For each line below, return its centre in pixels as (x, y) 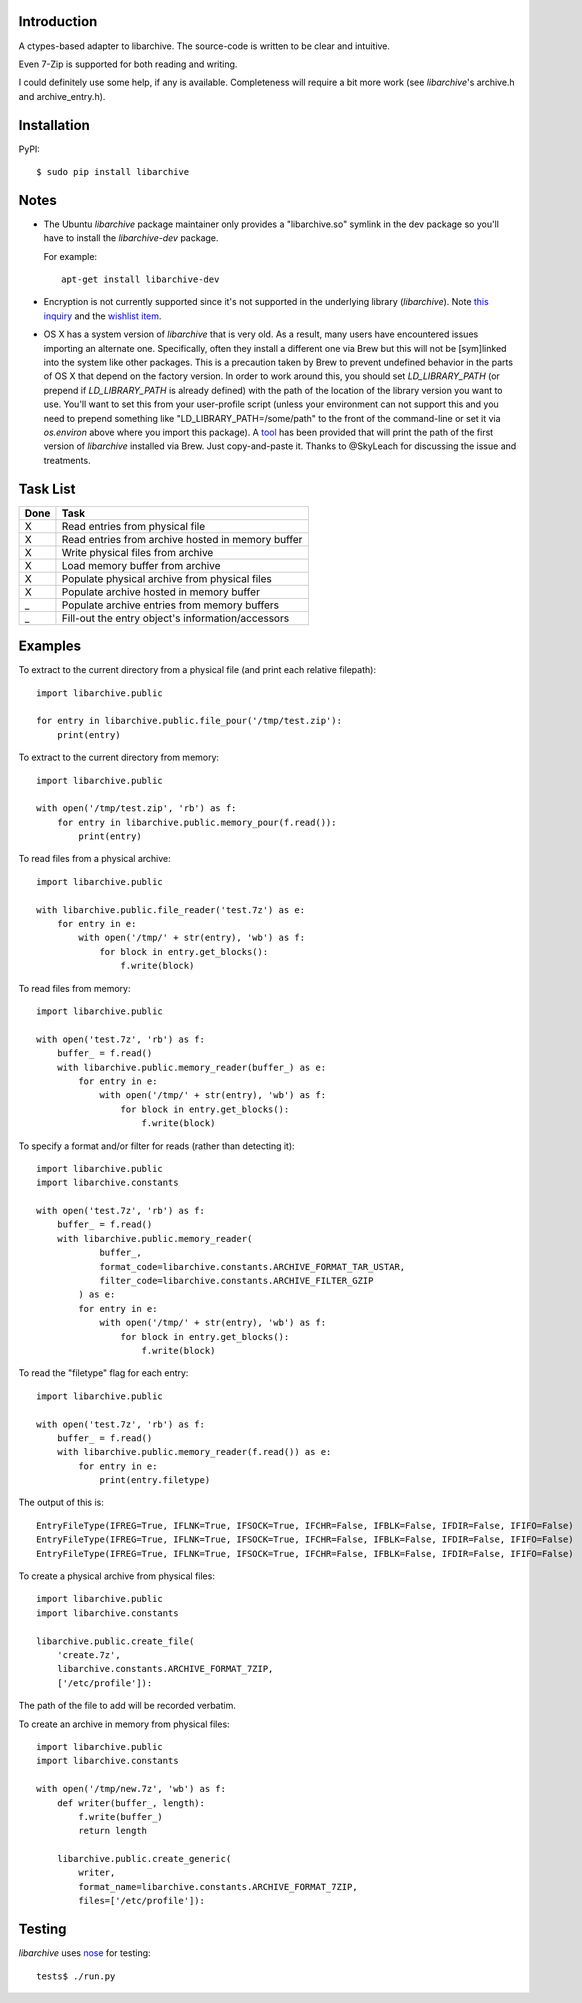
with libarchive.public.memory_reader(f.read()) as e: (194, 1452)
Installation (54, 125)
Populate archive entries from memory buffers (170, 605)
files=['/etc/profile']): (141, 1901)
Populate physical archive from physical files (166, 578)
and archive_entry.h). (62, 96)
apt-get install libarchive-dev (140, 279)
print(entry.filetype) (155, 1480)
